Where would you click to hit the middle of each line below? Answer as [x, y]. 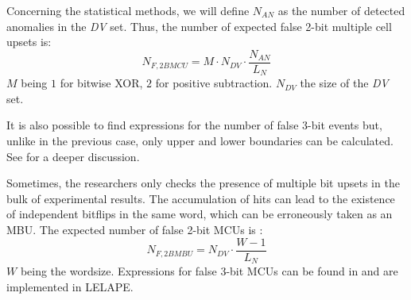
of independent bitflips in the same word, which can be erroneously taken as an [200, 214]
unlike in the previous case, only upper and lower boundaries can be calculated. [200, 141]
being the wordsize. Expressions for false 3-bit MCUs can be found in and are [209, 271]
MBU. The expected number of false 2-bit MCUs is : [135, 230]
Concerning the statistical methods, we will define [128, 10]
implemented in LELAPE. [70, 286]
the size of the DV [344, 83]
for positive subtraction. [214, 83]
